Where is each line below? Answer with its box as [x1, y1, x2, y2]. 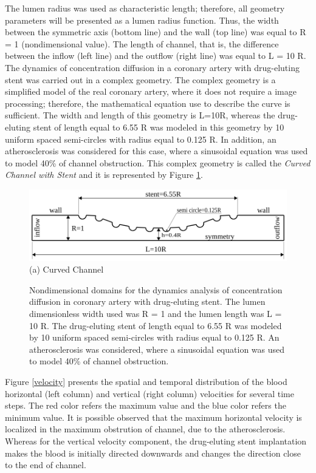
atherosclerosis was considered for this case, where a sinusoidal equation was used [5, 145, 308, 157]
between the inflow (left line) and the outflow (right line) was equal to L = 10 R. [5, 49, 306, 62]
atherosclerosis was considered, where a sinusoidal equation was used [29, 342, 285, 355]
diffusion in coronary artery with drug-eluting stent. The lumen [29, 295, 266, 308]
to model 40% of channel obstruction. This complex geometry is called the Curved [5, 156, 311, 169]
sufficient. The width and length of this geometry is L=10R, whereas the [5, 109, 275, 121]
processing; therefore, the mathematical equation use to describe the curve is [5, 97, 290, 109]
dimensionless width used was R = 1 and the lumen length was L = [29, 307, 282, 319]
